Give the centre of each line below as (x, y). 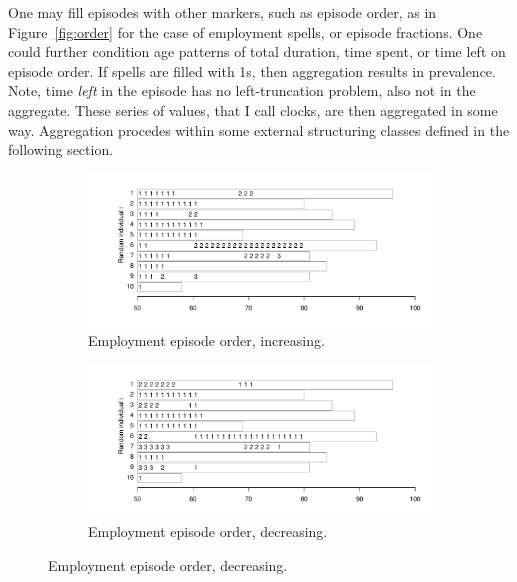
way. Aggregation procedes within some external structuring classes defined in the (259, 129)
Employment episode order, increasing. (206, 340)
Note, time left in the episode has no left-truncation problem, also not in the (242, 90)
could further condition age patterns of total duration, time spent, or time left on (257, 51)
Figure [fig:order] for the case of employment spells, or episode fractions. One (245, 31)
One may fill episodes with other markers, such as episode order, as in (222, 12)
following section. (61, 149)
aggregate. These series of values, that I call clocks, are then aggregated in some (253, 109)
